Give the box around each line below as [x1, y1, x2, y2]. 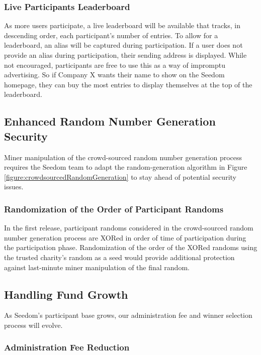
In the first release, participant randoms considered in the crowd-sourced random [4, 222, 253, 233]
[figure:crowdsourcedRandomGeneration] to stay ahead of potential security [4, 171, 236, 182]
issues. [4, 181, 24, 192]
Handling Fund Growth [4, 286, 128, 302]
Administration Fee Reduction [4, 341, 130, 353]
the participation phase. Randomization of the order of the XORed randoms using [4, 242, 257, 253]
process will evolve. [4, 319, 63, 330]
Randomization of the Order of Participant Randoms [4, 202, 224, 215]
